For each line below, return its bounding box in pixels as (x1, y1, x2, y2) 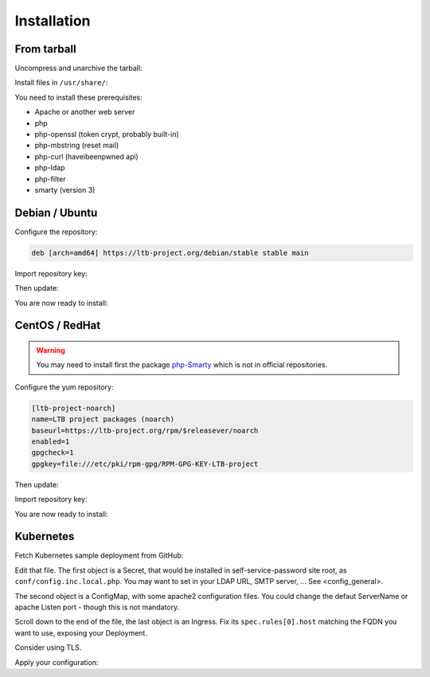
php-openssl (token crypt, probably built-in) (34, 130, 179, 139)
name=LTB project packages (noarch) (31, 415, 175, 424)
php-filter (34, 174, 66, 183)
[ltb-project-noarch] (31, 403, 116, 413)
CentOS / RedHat (14, 319, 101, 332)
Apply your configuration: (14, 657, 99, 667)
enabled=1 (31, 436, 70, 446)
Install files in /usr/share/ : (14, 78, 108, 88)
